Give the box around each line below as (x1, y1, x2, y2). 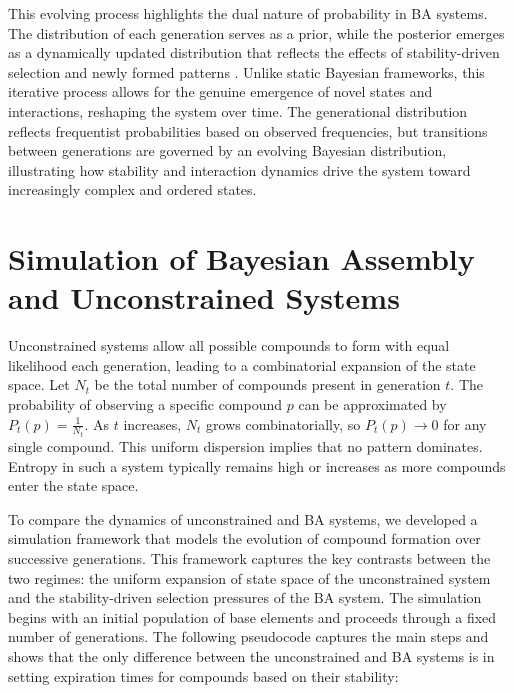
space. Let (8, 374, 70, 395)
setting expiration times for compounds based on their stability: (8, 665, 399, 686)
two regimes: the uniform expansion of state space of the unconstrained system (8, 567, 491, 588)
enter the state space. (8, 475, 139, 496)
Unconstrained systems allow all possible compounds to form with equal (8, 335, 450, 356)
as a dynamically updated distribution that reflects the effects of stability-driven (8, 42, 500, 63)
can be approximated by (298, 394, 447, 415)
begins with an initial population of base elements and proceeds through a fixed (8, 606, 497, 627)
